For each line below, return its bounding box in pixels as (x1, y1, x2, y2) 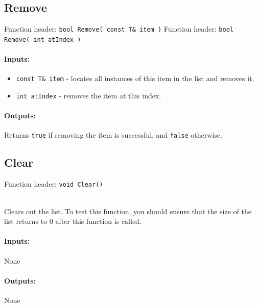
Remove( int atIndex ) (4, 36, 81, 43)
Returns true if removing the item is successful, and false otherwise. (4, 130, 222, 140)
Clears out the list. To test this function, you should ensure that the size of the (4, 206, 251, 216)
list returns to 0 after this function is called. (4, 216, 142, 226)
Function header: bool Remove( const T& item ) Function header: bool (4, 23, 233, 34)
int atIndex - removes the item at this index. (16, 90, 161, 100)
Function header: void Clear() (4, 178, 103, 189)
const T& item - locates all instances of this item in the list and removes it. (16, 73, 254, 84)
